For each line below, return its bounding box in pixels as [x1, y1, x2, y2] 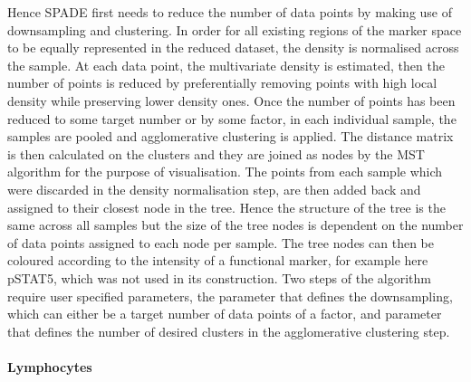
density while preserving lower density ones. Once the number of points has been [7, 91, 456, 110]
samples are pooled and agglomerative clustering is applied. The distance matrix [7, 127, 454, 146]
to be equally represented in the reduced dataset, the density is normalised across [7, 38, 459, 57]
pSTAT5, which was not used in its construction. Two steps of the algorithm [7, 268, 431, 287]
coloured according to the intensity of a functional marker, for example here [7, 251, 428, 270]
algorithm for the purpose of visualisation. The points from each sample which [7, 162, 443, 181]
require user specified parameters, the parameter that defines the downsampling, [7, 286, 453, 305]
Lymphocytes [7, 357, 92, 376]
